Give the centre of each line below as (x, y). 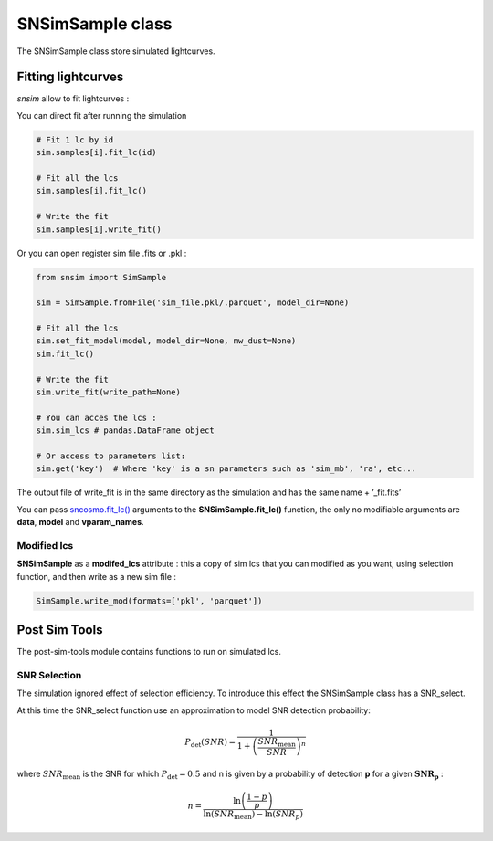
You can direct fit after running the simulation (102, 115)
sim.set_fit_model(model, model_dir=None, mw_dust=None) (166, 341)
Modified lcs (45, 545)
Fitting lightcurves (70, 77)
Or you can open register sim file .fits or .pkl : (102, 253)
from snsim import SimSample (101, 277)
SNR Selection (49, 675)
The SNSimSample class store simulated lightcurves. (116, 51)
